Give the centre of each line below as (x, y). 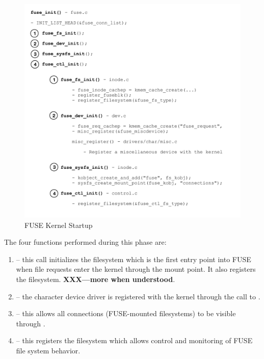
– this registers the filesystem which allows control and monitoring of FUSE (134, 340)
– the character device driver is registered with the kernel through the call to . (138, 296)
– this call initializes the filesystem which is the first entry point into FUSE (134, 259)
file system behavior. (48, 350)
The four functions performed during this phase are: (85, 242)
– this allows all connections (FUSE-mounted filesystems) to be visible (126, 313)
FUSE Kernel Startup (59, 225)
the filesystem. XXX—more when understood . (96, 279)
